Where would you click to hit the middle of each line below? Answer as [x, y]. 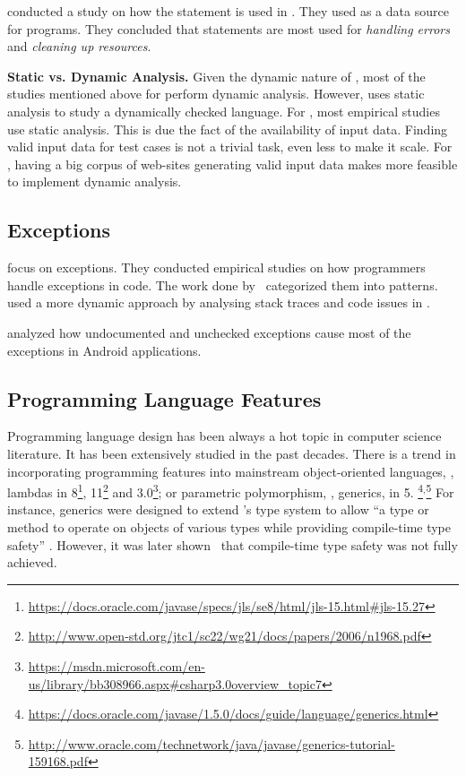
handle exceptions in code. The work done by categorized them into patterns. [223, 285]
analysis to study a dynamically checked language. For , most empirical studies [224, 111]
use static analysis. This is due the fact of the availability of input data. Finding [228, 129]
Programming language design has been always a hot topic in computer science [224, 436]
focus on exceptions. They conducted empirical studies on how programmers [216, 267]
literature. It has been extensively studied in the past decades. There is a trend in [232, 453]
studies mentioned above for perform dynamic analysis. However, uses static [216, 94]
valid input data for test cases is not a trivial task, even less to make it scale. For [230, 147]
